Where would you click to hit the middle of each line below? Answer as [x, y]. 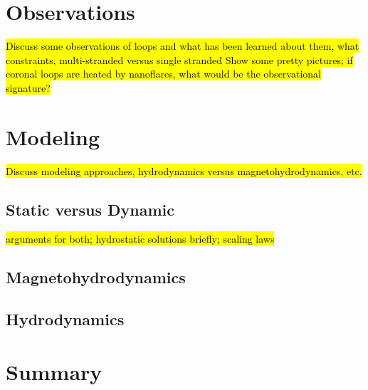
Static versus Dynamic [90, 209]
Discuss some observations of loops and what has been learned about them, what [183, 46]
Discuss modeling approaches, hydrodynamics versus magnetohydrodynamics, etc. [184, 170]
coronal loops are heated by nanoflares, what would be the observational [163, 74]
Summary [54, 371]
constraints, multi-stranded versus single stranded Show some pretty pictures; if [179, 59]
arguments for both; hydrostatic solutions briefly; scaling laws [140, 239]
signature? [28, 87]
